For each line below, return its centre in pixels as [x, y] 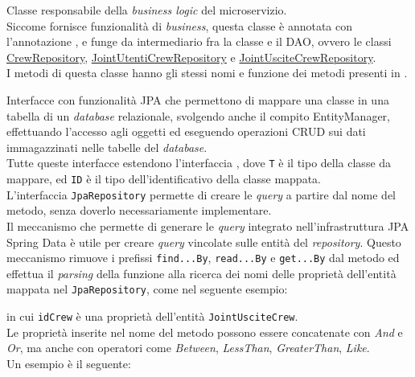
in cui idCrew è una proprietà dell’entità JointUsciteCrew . [152, 316]
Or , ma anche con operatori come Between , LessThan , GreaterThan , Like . [188, 348]
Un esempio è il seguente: [69, 363]
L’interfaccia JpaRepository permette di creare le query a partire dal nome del [201, 194]
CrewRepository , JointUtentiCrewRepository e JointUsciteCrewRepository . [191, 57]
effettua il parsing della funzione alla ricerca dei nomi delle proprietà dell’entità [201, 273]
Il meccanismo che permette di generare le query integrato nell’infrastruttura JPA [208, 225]
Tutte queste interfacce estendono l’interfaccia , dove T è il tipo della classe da [199, 163]
